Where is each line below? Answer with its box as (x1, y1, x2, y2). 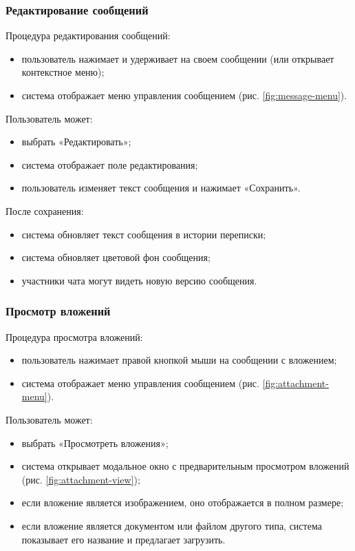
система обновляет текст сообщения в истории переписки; (21, 227, 266, 241)
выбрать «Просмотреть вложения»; (21, 435, 169, 450)
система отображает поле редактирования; (21, 157, 198, 171)
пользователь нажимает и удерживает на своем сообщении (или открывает (21, 51, 334, 65)
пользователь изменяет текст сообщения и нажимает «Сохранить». (21, 180, 301, 195)
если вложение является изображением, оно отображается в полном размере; (21, 495, 344, 510)
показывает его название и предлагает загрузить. (21, 532, 226, 546)
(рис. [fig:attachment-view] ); (21, 472, 140, 486)
